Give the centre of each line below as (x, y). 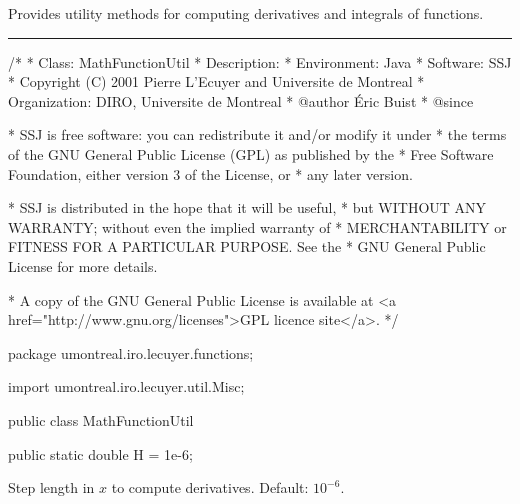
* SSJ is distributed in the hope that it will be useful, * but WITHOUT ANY (247, 207)
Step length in (51, 487)
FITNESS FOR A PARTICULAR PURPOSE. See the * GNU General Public (247, 246)
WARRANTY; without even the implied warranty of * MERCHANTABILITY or (257, 226)
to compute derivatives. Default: (210, 487)
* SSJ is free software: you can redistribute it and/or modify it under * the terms (257, 134)
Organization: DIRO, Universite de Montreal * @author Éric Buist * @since (241, 100)
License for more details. (83, 265)
